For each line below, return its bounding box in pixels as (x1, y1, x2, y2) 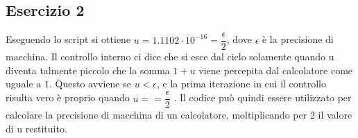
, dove (226, 32, 252, 46)
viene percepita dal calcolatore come (198, 62, 353, 77)
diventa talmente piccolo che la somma (6, 62, 170, 77)
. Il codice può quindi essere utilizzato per (173, 90, 352, 105)
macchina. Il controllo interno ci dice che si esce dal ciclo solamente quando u (6, 49, 334, 64)
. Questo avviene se (49, 76, 131, 91)
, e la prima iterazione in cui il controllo (157, 76, 326, 91)
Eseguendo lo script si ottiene (6, 32, 131, 46)
